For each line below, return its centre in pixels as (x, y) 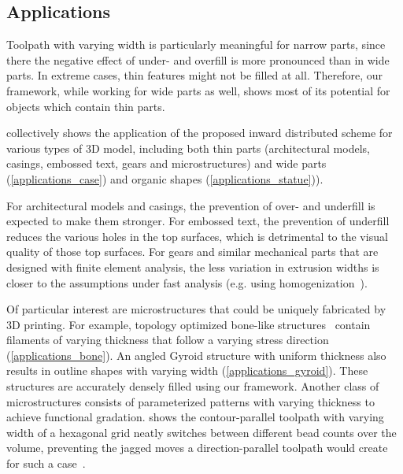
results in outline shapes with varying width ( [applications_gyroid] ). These (187, 370)
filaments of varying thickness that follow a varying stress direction (168, 340)
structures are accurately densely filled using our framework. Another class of (193, 386)
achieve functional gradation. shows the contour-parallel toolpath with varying (195, 417)
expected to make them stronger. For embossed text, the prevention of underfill (198, 221)
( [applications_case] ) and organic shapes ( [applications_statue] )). (165, 178)
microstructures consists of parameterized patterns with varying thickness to (190, 401)
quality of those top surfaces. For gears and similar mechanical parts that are (192, 252)
